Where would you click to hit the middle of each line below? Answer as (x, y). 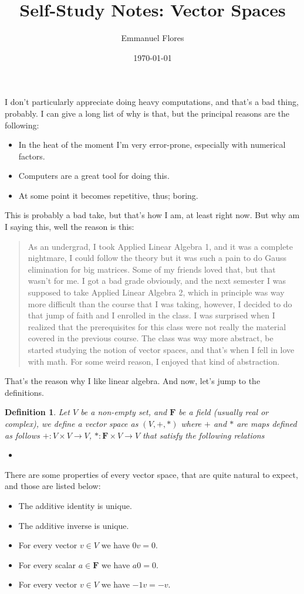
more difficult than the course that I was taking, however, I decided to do (160, 303)
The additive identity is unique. (75, 505)
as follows (22, 435)
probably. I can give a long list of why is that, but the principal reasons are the (147, 113)
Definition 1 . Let (37, 412)
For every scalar (47, 564)
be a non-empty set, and (124, 412)
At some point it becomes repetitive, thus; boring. (108, 195)
